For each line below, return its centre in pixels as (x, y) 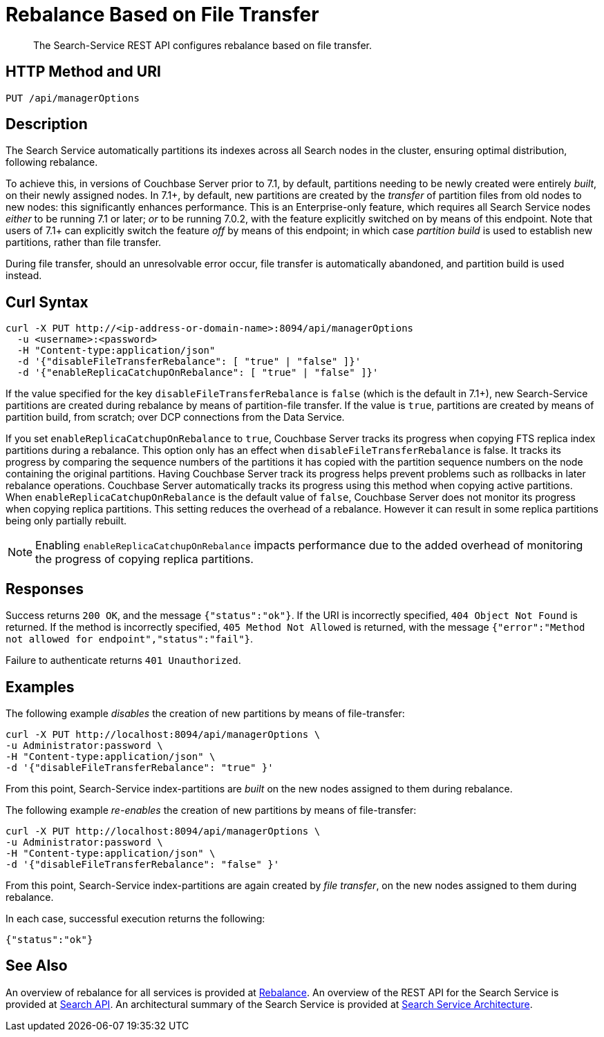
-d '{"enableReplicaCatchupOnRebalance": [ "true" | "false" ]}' (198, 373)
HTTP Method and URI (83, 72)
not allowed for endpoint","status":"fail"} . (130, 639)
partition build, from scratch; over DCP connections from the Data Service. (175, 417)
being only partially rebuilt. (66, 521)
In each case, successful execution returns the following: (135, 918)
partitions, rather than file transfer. (84, 242)
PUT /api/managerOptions (73, 98)
